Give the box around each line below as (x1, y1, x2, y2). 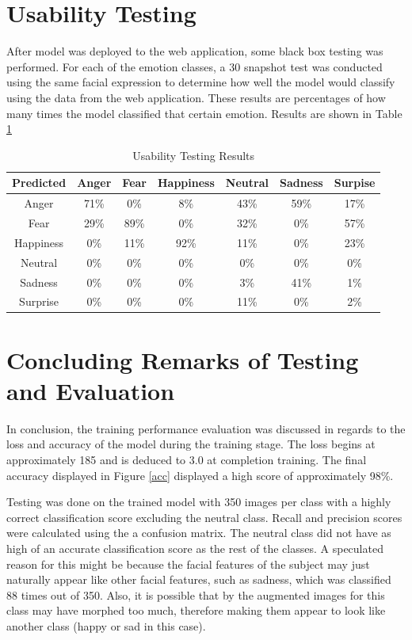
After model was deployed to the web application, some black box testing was (6, 43, 383, 59)
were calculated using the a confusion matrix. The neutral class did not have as (6, 524, 391, 541)
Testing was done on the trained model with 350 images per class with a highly (6, 493, 391, 510)
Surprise (19, 293, 59, 310)
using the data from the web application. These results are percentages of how (6, 89, 386, 105)
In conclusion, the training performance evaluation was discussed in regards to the (6, 420, 406, 436)
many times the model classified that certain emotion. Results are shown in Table (6, 105, 402, 121)
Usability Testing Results (132, 147, 255, 163)
